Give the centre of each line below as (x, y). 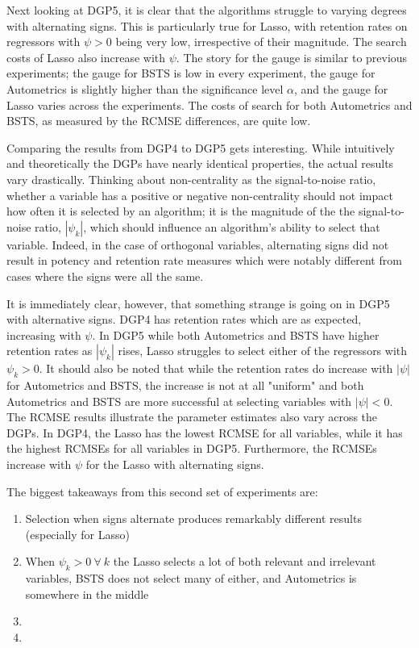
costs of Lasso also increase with (86, 57)
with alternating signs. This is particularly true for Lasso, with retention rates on (207, 25)
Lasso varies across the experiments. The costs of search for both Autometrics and (209, 105)
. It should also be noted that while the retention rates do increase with (216, 368)
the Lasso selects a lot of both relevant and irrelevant (245, 561)
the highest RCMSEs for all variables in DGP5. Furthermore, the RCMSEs (192, 448)
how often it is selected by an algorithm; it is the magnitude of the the (181, 211)
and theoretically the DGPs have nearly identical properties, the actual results (200, 163)
